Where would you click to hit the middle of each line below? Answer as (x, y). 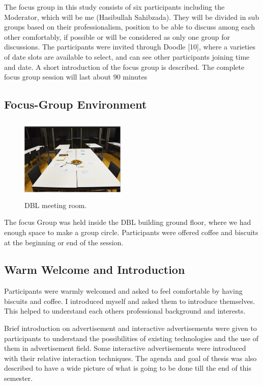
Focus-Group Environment (76, 104)
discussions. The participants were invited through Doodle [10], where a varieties (130, 47)
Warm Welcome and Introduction (95, 269)
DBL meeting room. (56, 205)
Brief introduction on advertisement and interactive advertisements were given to (130, 328)
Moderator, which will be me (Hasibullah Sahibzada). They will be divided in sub (132, 17)
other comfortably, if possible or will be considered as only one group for (117, 36)
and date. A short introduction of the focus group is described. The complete (124, 67)
